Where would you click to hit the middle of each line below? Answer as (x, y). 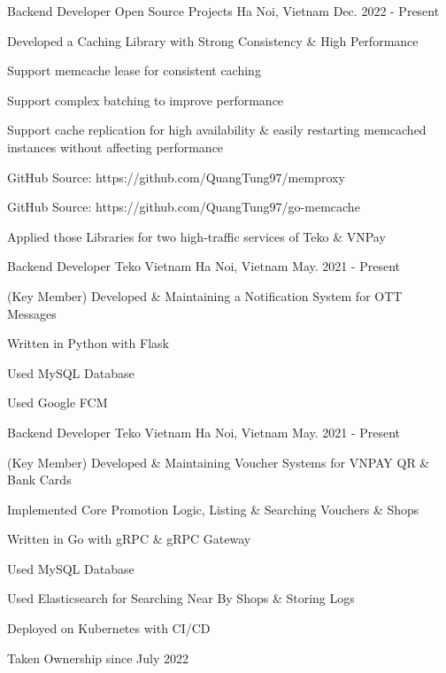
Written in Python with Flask (88, 343)
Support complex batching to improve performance (146, 100)
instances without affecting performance (115, 147)
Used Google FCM (58, 402)
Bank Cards (39, 480)
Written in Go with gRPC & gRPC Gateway (129, 539)
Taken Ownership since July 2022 (98, 658)
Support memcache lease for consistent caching (134, 70)
